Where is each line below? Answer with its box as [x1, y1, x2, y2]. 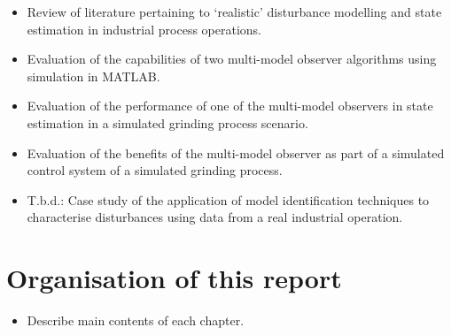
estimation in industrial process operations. [27, 19, 261, 38]
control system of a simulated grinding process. [27, 161, 283, 179]
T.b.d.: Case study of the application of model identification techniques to [27, 190, 430, 209]
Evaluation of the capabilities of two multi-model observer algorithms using [27, 49, 437, 68]
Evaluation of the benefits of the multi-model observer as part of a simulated [27, 143, 445, 162]
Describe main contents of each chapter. [27, 311, 245, 330]
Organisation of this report [6, 260, 342, 296]
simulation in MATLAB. [27, 66, 160, 85]
